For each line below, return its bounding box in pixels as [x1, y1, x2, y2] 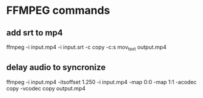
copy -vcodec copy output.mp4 [6, 85, 86, 92]
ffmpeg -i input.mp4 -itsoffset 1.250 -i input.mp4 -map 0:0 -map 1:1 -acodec [6, 78, 197, 85]
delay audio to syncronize [6, 63, 106, 73]
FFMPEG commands [6, 4, 110, 17]
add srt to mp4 [6, 28, 63, 38]
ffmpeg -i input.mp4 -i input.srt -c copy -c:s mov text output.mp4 [6, 43, 167, 52]
